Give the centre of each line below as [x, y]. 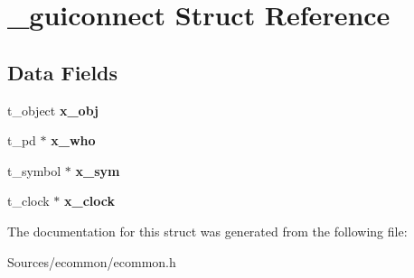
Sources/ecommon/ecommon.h [92, 261]
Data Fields [63, 72]
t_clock [28, 201]
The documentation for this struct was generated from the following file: [207, 231]
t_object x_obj [53, 110]
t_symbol [34, 170]
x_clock [89, 201]
